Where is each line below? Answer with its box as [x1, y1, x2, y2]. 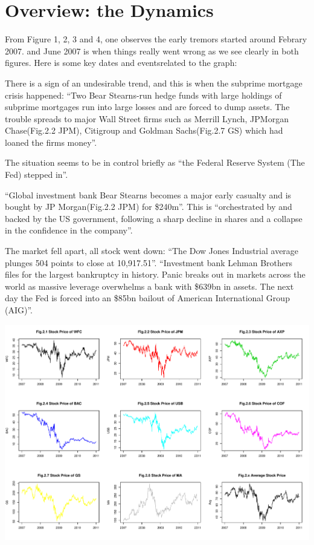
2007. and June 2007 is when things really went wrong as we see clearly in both [5, 44, 299, 57]
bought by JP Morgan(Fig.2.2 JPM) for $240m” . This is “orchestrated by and [5, 200, 292, 213]
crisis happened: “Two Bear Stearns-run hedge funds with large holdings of [5, 88, 282, 101]
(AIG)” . [5, 304, 33, 316]
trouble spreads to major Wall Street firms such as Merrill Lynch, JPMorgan [5, 112, 289, 125]
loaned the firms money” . [5, 135, 97, 148]
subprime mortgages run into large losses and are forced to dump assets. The [5, 100, 290, 113]
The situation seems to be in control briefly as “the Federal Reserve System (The [5, 156, 305, 169]
